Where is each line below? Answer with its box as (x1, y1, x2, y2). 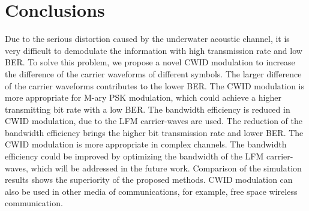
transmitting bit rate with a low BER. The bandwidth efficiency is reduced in (5, 103, 290, 115)
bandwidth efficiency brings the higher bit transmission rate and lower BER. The (5, 126, 304, 138)
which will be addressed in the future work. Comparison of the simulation (31, 161, 302, 174)
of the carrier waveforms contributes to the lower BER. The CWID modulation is (5, 79, 304, 92)
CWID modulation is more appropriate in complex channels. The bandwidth (5, 138, 287, 150)
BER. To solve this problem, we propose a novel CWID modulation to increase (5, 56, 295, 68)
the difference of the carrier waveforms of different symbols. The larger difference (5, 67, 302, 80)
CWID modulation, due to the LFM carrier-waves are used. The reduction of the (5, 114, 302, 127)
